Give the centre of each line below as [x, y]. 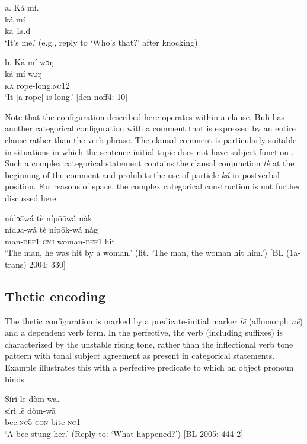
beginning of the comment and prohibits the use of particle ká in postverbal [142, 174]
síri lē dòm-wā [31, 410]
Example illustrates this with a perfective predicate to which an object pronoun [149, 367]
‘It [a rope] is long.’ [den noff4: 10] [66, 97]
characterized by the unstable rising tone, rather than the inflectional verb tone [149, 344]
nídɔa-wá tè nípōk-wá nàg [52, 229]
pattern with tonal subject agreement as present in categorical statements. [140, 355]
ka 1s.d [18, 30]
